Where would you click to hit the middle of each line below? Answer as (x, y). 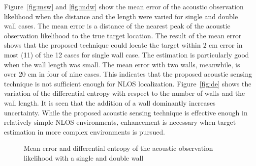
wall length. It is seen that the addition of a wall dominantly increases (110, 102)
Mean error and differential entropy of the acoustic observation (118, 148)
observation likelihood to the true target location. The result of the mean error (123, 35)
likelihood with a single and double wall (84, 157)
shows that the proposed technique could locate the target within (102, 45)
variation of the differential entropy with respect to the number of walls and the (125, 93)
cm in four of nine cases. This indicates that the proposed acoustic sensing (140, 74)
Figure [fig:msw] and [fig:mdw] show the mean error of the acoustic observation (124, 6)
